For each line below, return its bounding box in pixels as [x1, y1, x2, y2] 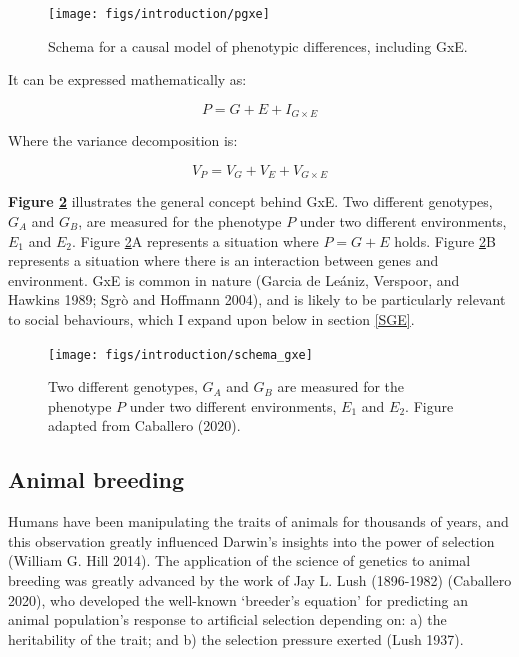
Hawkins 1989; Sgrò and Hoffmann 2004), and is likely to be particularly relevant [8, 289, 506, 310]
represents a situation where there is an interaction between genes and [8, 250, 439, 271]
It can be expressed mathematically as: [8, 69, 247, 90]
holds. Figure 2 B [394, 230, 496, 251]
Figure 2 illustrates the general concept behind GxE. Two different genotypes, [8, 191, 493, 212]
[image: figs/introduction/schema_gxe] [48, 347, 313, 362]
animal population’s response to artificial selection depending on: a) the [8, 609, 447, 630]
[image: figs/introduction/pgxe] [48, 7, 270, 21]
